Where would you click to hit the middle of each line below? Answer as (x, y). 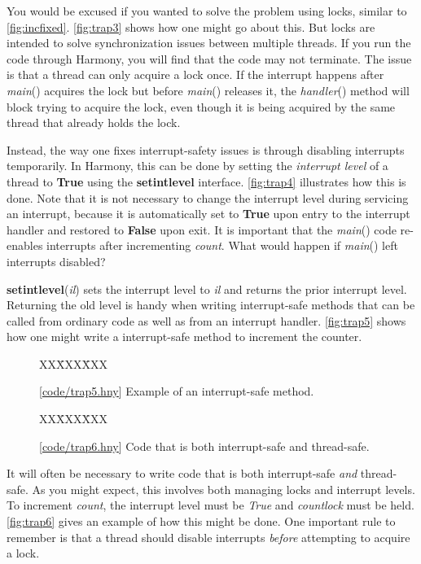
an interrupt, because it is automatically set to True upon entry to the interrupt (208, 214)
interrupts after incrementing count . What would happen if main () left (222, 245)
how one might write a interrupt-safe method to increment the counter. (184, 337)
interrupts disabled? (56, 261)
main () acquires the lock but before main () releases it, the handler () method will (208, 90)
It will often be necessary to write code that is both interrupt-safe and (182, 473)
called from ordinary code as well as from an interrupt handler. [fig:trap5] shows (206, 320)
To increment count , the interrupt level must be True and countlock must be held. (210, 505)
